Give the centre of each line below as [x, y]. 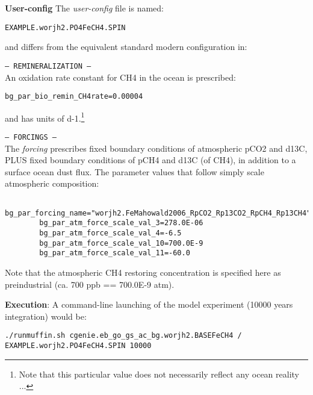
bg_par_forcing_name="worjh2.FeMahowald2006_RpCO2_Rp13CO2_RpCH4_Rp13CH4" [158, 213]
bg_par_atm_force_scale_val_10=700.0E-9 [121, 243]
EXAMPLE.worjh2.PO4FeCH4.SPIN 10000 [78, 346]
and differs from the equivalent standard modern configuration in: [126, 47]
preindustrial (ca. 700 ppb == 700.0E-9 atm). [90, 284]
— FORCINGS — [31, 137]
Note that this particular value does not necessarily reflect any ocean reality [159, 374]
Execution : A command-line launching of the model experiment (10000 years [149, 304]
